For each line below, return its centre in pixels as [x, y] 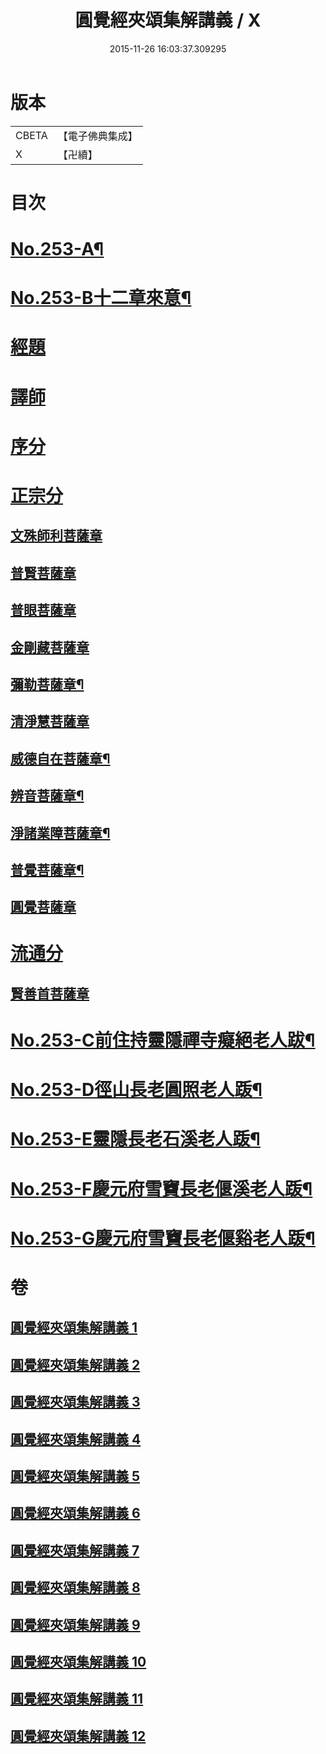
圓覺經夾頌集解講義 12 [78, 1736]
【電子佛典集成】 [97, 136]
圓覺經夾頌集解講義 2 [75, 1364]
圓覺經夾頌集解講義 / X [168, 20]
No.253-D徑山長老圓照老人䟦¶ [136, 1090]
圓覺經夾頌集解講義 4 [76, 1439]
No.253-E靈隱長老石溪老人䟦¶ [135, 1139]
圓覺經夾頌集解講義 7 [75, 1550]
